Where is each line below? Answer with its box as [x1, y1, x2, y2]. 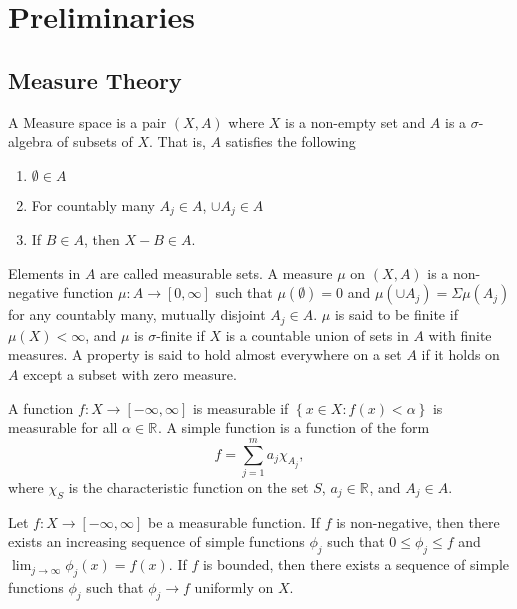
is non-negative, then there [336, 511, 500, 532]
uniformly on [194, 576, 274, 597]
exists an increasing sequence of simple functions [8, 531, 305, 552]
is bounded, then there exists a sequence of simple [202, 554, 509, 575]
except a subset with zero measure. [23, 364, 237, 385]
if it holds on [421, 344, 500, 365]
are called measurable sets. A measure [100, 262, 333, 283]
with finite [428, 324, 492, 345]
